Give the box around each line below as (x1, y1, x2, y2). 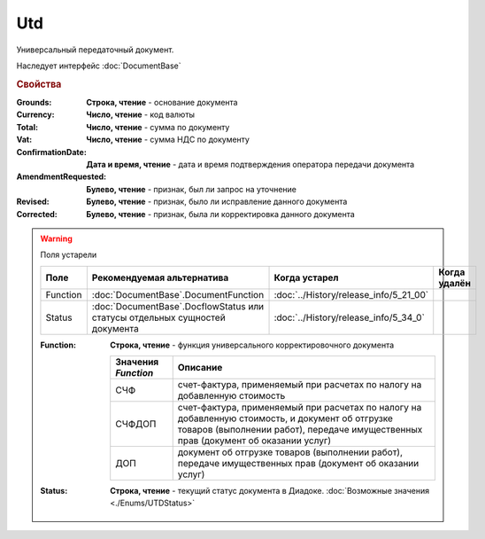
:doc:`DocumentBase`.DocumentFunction (91, 288, 265, 301)
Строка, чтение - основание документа (86, 97, 238, 107)
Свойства (16, 78, 62, 90)
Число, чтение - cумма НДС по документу (86, 134, 250, 145)
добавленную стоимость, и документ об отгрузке (177, 412, 394, 425)
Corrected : (16, 208, 58, 219)
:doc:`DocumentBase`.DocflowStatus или (91, 300, 265, 312)
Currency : (16, 109, 55, 120)
